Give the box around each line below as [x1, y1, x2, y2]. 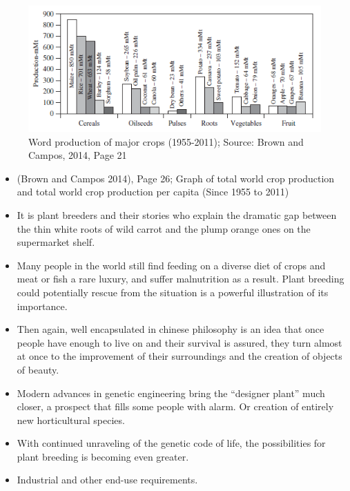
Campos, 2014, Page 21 [28, 148, 127, 162]
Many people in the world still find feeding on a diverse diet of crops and [17, 258, 326, 272]
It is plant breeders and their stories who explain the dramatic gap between [17, 207, 337, 222]
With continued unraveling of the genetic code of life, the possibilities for [17, 436, 326, 450]
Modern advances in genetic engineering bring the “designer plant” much [17, 385, 325, 400]
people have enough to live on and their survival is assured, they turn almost [17, 335, 342, 349]
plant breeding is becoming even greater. [17, 449, 189, 463]
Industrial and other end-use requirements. [17, 472, 198, 487]
